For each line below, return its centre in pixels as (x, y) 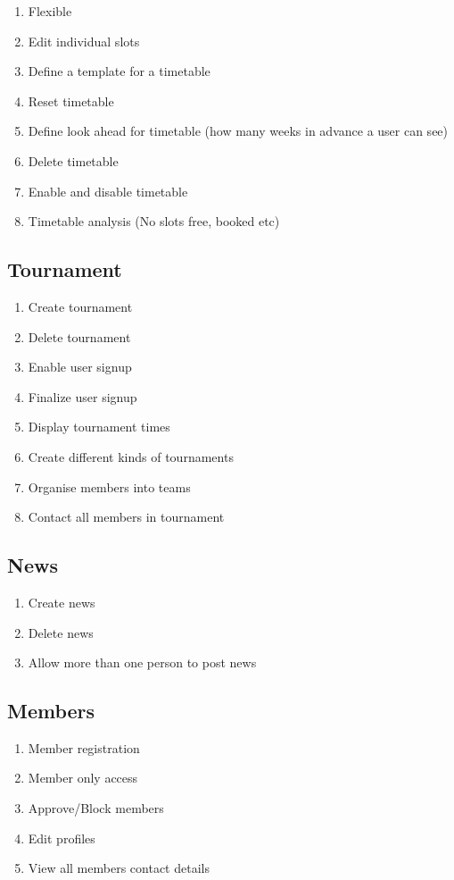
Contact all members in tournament (126, 517)
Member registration (84, 747)
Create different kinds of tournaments (131, 456)
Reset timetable (71, 101)
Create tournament (80, 306)
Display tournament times (99, 427)
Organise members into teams (109, 486)
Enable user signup (80, 367)
